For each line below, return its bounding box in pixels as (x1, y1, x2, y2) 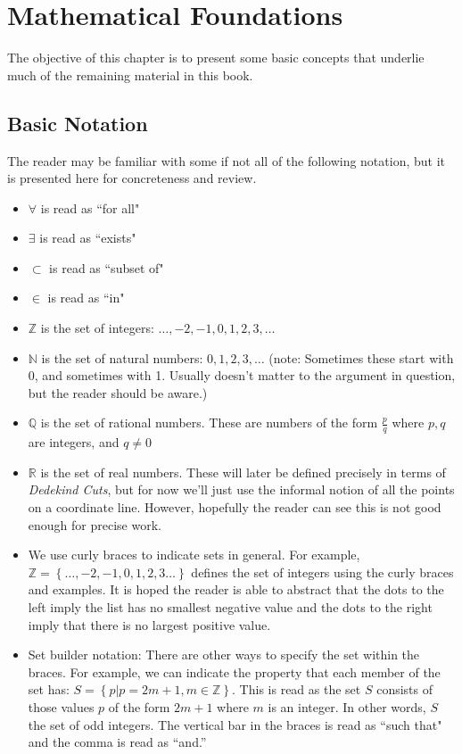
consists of (376, 680, 433, 699)
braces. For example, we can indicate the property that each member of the (28, 662, 441, 681)
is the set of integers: (40, 319, 154, 337)
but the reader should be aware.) (28, 383, 208, 402)
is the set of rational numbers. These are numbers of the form (40, 413, 378, 432)
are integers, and (28, 433, 120, 452)
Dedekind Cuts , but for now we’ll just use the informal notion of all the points (28, 480, 455, 499)
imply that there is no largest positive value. (28, 615, 271, 634)
